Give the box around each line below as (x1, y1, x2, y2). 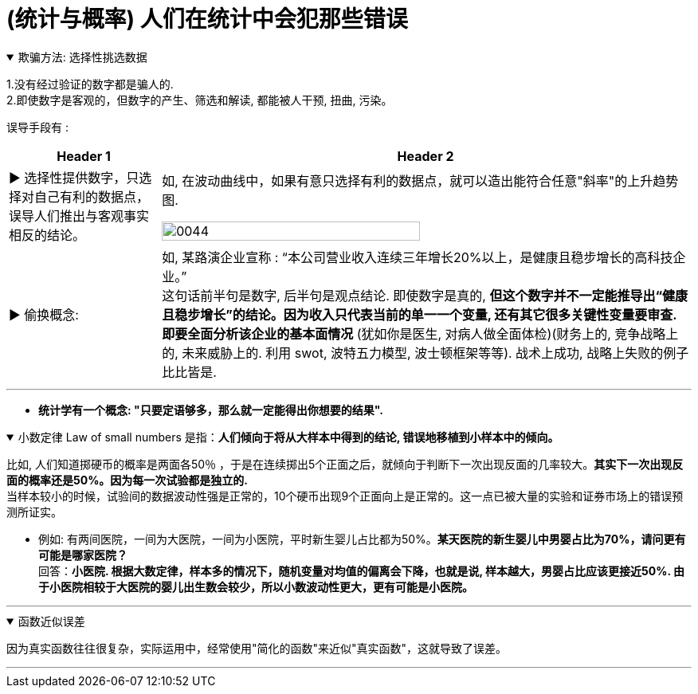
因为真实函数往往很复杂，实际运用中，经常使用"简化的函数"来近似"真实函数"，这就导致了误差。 (6, 641, 508, 655)
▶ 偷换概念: (9, 306, 79, 323)
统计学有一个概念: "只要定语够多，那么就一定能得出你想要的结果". (38, 402, 383, 417)
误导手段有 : (6, 120, 69, 134)
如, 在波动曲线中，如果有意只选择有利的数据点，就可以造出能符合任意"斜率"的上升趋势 (162, 172, 679, 189)
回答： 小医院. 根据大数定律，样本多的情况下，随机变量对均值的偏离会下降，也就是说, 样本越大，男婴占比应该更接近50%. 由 (38, 563, 685, 578)
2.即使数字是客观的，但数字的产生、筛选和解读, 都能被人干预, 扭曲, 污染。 (6, 92, 393, 107)
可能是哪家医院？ (38, 547, 127, 562)
